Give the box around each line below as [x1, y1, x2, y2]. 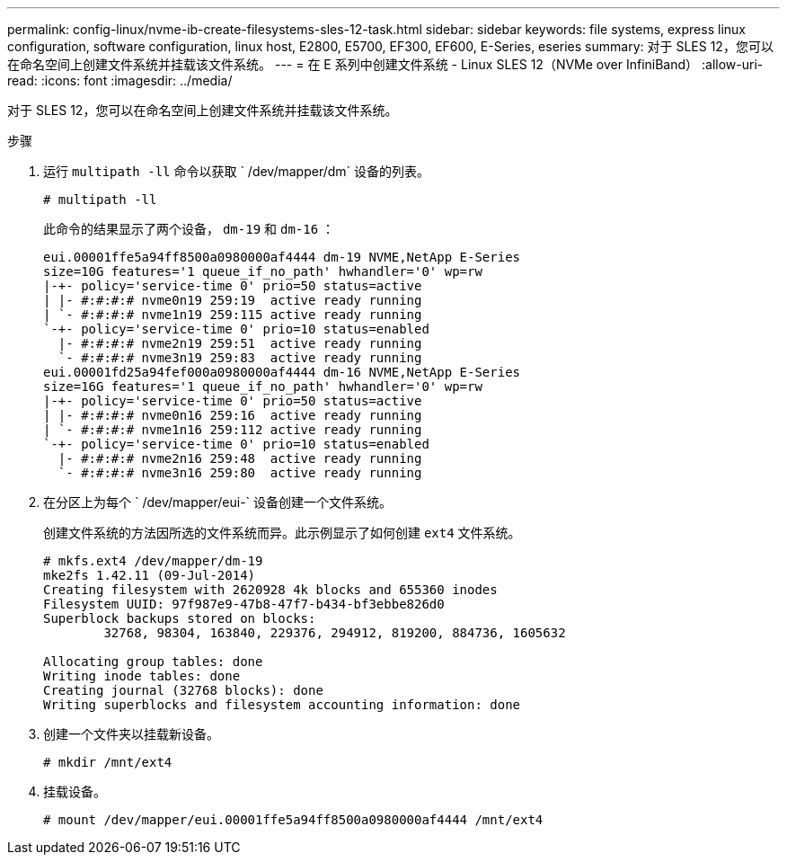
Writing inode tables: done [43, 669, 241, 683]
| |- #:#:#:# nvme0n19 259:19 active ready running [43, 293, 422, 307]
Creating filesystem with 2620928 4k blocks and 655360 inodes [43, 582, 498, 597]
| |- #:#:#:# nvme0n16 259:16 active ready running [43, 408, 422, 422]
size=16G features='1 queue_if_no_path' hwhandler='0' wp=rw [43, 379, 482, 394]
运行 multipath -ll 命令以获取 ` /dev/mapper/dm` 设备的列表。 [43, 164, 430, 179]
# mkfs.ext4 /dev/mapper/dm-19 [43, 554, 263, 568]
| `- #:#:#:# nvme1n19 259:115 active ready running [43, 307, 422, 322]
